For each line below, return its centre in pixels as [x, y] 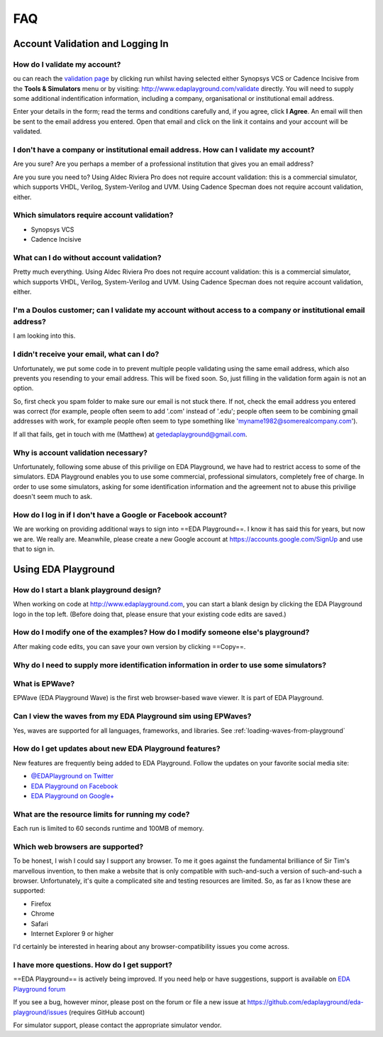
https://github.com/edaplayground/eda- [306, 1002]
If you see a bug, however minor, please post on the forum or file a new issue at [129, 1002]
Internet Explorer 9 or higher [72, 933]
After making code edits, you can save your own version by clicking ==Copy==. [129, 646]
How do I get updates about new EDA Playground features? [117, 748]
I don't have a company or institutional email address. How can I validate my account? [164, 150]
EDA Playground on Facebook [74, 786]
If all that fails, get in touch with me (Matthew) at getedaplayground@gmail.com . [130, 434]
